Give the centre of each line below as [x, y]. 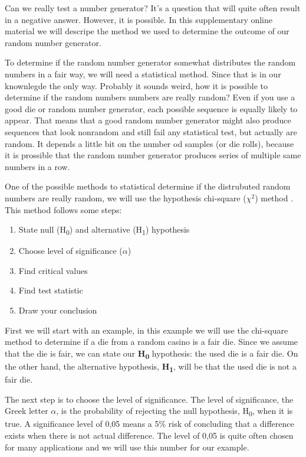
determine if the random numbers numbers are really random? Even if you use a [150, 97]
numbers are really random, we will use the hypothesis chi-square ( [126, 198]
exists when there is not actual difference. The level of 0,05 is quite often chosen [149, 435]
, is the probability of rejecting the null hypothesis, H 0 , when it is [175, 412]
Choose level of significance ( [70, 251]
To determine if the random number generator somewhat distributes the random [150, 62]
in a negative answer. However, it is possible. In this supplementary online [139, 19]
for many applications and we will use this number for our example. [127, 447]
